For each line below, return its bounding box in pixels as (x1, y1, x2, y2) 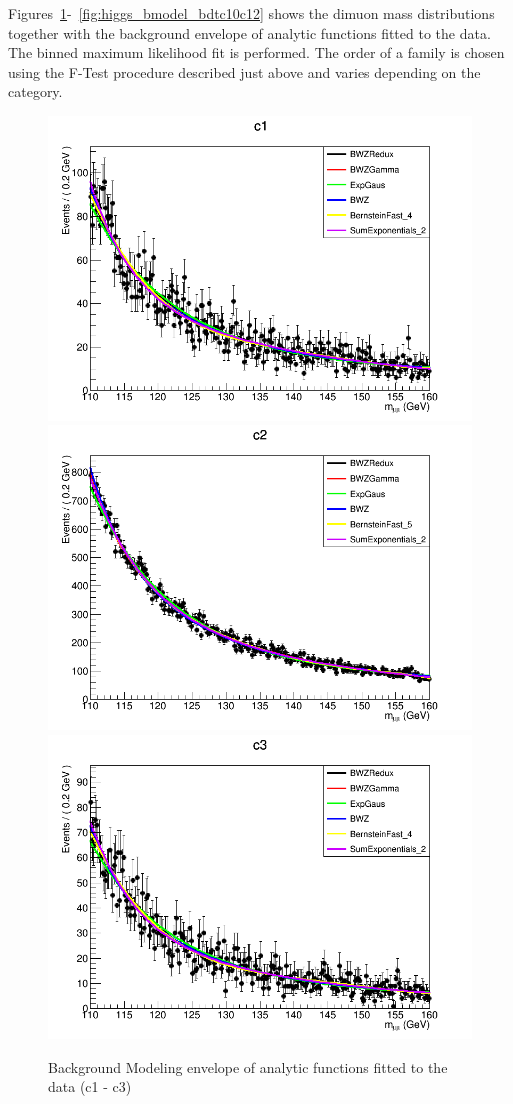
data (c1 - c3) (48, 1076, 132, 1097)
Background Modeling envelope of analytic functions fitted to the (48, 1056, 448, 1077)
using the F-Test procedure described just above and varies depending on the (8, 61, 481, 82)
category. (8, 81, 63, 102)
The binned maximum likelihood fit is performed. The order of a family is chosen (8, 42, 505, 63)
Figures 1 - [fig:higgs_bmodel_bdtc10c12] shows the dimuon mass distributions (8, 3, 495, 23)
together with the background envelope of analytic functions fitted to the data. (8, 22, 491, 43)
